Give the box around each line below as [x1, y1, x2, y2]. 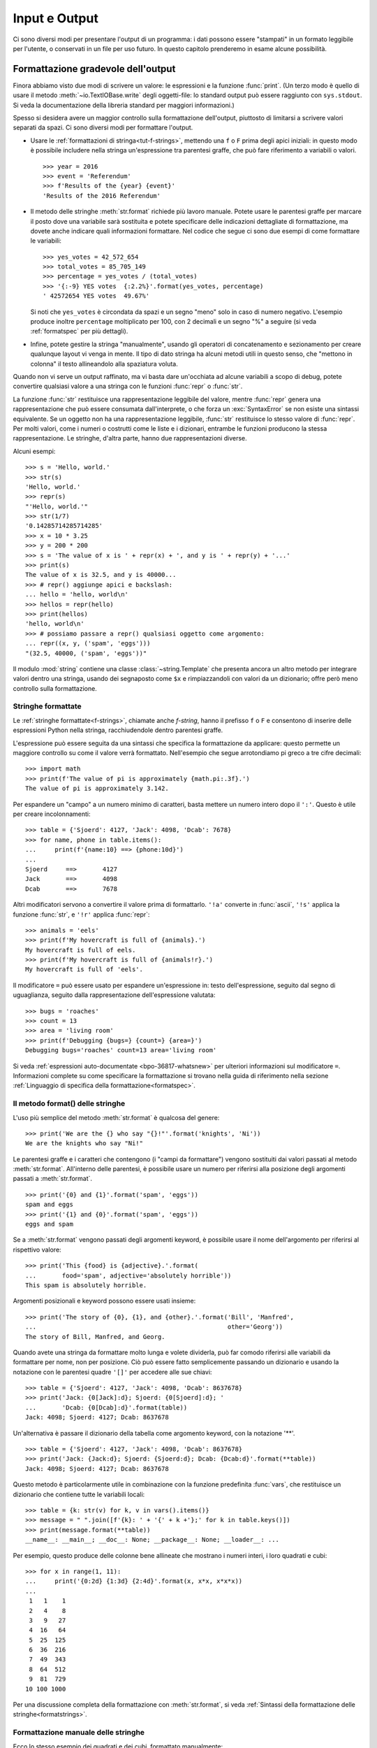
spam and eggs [25, 1201, 73, 1209]
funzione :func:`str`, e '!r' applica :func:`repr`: [13, 910, 150, 919]
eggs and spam [25, 1220, 73, 1228]
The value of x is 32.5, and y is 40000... [25, 571, 177, 579]
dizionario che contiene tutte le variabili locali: [13, 1490, 145, 1498]
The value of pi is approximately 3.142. [25, 785, 169, 793]
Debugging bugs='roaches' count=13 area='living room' [25, 1046, 217, 1054]
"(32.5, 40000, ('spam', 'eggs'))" [25, 649, 147, 657]
